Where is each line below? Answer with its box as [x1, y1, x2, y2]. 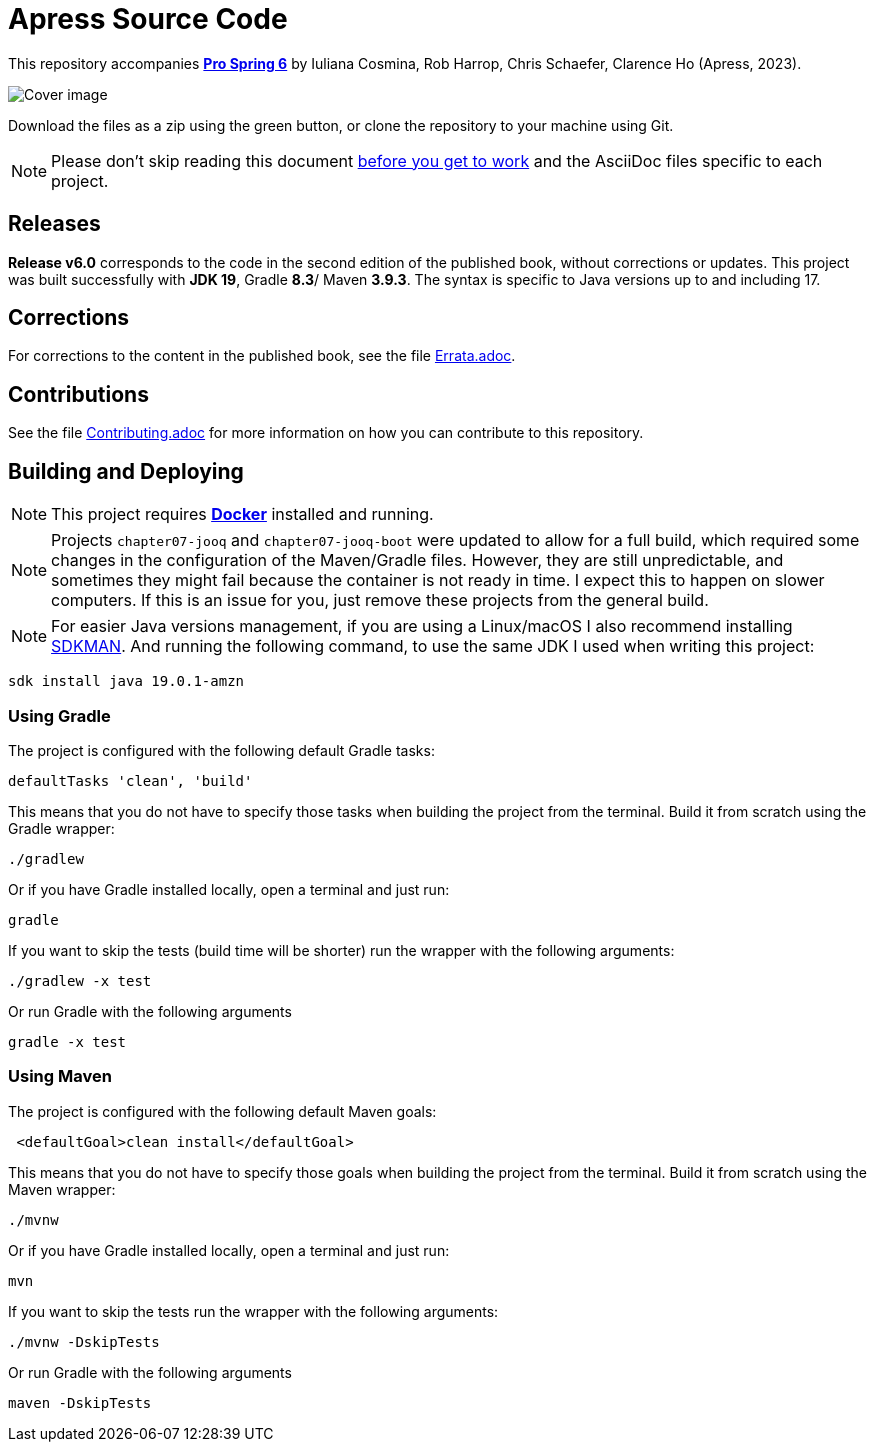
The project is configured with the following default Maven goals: [8, 1102, 437, 1120]
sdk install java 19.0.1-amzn [8, 673, 245, 690]
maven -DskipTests [8, 1394, 152, 1411]
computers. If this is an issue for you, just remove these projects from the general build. [51, 590, 709, 611]
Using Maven [8, 1066, 112, 1087]
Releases [8, 211, 101, 237]
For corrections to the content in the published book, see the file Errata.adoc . [8, 347, 516, 365]
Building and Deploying [8, 458, 244, 484]
